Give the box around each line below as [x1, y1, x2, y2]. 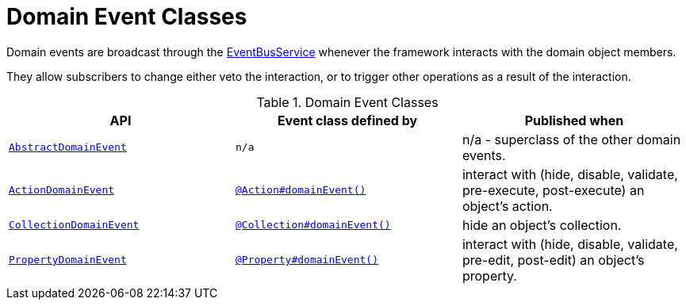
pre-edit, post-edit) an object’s [462, 251, 645, 268]
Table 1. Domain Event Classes [256, 94, 439, 110]
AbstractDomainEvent [9, 141, 127, 154]
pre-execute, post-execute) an [462, 182, 645, 198]
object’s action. [462, 197, 553, 214]
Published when [524, 112, 624, 128]
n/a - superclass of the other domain [462, 131, 681, 147]
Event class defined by [277, 112, 418, 128]
